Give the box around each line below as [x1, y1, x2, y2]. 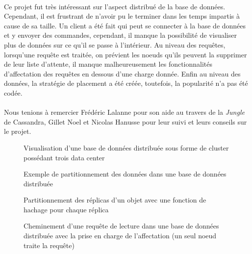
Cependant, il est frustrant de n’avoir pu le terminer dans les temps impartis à [4, 11, 240, 21]
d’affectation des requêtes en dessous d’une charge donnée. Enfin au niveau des [4, 68, 241, 78]
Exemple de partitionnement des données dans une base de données [24, 169, 227, 179]
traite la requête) [24, 240, 75, 250]
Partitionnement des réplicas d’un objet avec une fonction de [24, 195, 206, 205]
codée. [4, 87, 23, 98]
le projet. [4, 126, 31, 136]
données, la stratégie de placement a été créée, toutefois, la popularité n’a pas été [4, 78, 248, 88]
